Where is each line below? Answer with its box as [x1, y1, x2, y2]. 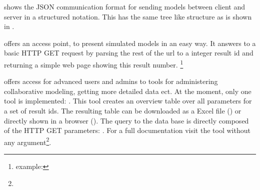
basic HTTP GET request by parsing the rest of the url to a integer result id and [4, 47, 253, 58]
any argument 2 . [4, 135, 51, 147]
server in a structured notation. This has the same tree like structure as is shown [4, 11, 252, 21]
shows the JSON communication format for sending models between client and [4, 1, 245, 11]
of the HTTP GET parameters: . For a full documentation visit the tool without [4, 125, 250, 135]
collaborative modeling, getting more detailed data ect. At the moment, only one [4, 85, 251, 96]
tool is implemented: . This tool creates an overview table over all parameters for [4, 95, 252, 106]
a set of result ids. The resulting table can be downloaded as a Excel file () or [4, 105, 241, 115]
